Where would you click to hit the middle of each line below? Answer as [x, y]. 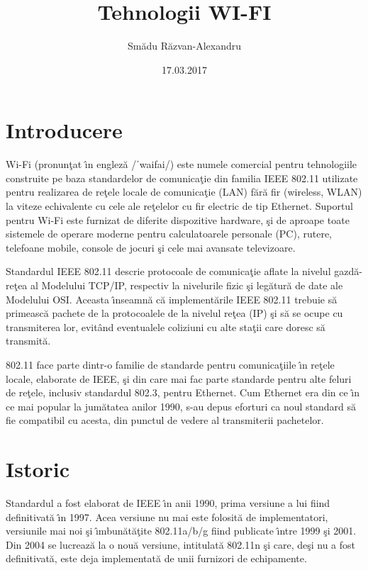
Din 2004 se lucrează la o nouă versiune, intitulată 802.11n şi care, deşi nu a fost [181, 544]
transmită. [28, 341]
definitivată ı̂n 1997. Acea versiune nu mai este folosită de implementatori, [167, 516]
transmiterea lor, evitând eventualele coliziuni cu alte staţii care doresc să [166, 326]
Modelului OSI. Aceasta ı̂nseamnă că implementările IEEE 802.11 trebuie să [172, 299]
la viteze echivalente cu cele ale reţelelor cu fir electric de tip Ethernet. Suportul [179, 206]
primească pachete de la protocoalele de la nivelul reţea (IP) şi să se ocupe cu [174, 313]
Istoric [38, 469]
